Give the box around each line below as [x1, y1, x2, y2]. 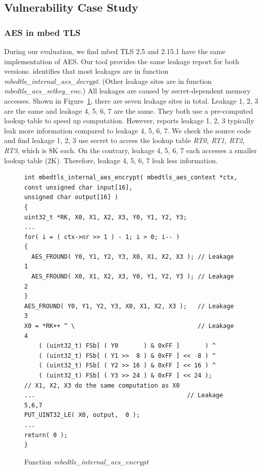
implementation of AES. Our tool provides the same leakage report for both [4, 56, 239, 66]
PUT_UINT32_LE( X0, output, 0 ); [24, 411, 140, 419]
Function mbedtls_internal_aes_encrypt [24, 456, 149, 466]
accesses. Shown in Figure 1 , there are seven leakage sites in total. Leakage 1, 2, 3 [4, 95, 258, 106]
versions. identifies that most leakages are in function [4, 66, 169, 76]
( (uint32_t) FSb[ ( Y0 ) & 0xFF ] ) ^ [38, 342, 216, 350]
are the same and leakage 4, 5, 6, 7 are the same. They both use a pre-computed [4, 105, 253, 116]
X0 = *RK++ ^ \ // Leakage [24, 322, 234, 330]
